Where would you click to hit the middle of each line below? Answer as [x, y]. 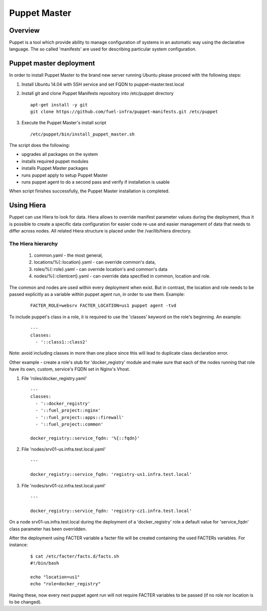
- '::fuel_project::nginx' [68, 410]
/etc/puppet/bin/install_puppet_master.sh [83, 134]
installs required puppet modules [55, 161]
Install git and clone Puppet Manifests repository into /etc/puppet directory [98, 94]
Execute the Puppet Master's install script [64, 123]
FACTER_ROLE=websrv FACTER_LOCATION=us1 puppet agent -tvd [103, 306]
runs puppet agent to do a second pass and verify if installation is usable [96, 182]
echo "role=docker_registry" [66, 584]
